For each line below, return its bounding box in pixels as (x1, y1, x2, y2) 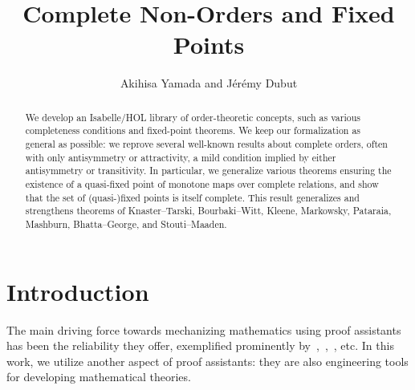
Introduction (6, 274, 149, 307)
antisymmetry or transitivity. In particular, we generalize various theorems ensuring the (25, 164, 392, 177)
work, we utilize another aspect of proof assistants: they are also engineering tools (6, 352, 409, 369)
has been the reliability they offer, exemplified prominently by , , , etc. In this (6, 337, 394, 354)
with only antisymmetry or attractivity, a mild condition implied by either (25, 150, 336, 164)
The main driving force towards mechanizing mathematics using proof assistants (6, 321, 401, 338)
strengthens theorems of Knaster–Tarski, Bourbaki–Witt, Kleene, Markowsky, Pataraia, (25, 204, 392, 217)
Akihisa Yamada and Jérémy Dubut (120, 75, 298, 91)
